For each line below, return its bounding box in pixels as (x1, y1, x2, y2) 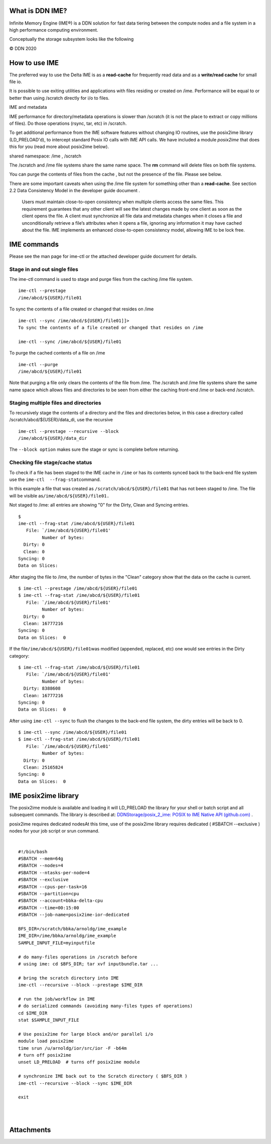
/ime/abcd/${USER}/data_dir (18, 435, 87, 441)
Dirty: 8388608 (23, 686, 61, 692)
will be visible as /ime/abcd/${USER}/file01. (9, 493, 110, 499)
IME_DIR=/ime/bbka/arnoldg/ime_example (18, 933, 116, 939)
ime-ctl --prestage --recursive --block (18, 428, 119, 434)
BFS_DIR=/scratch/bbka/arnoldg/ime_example (18, 926, 127, 931)
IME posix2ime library (9, 791, 79, 800)
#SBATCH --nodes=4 (18, 863, 64, 869)
